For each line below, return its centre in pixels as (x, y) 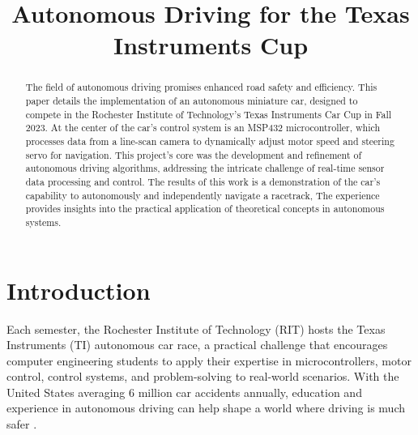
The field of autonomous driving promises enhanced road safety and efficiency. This (201, 87)
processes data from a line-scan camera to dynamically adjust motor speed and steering (210, 141)
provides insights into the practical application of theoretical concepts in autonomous (205, 209)
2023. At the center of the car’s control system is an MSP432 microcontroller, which (203, 128)
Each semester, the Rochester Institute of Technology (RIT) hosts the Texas (196, 328)
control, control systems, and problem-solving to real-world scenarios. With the (203, 376)
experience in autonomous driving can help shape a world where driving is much (206, 408)
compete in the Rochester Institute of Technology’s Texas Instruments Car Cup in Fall (209, 114)
